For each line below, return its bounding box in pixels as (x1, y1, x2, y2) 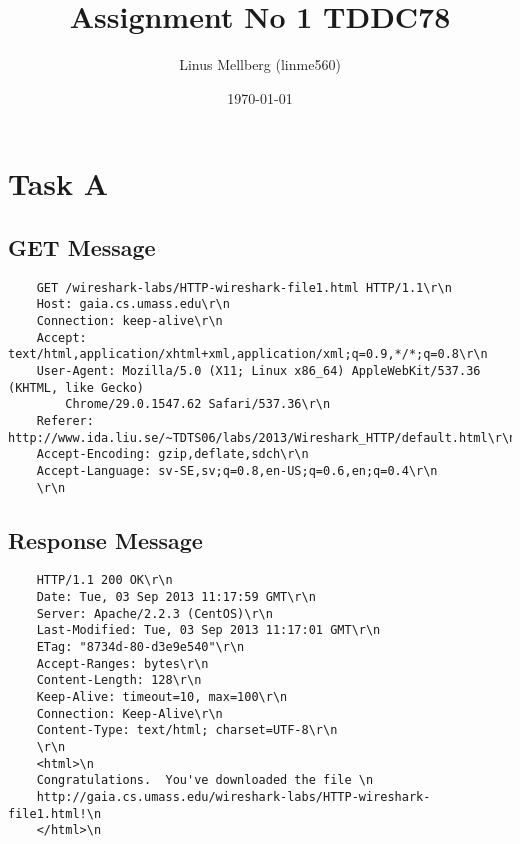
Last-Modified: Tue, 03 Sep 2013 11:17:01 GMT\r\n (36, 623, 381, 638)
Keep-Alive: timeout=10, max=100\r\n (36, 690, 288, 705)
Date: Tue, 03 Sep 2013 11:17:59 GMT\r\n (36, 590, 316, 605)
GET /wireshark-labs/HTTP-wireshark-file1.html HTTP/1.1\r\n (36, 280, 452, 295)
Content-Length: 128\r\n (36, 673, 202, 688)
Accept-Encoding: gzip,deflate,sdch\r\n (36, 447, 309, 462)
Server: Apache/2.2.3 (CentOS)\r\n (36, 606, 273, 621)
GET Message (8, 231, 156, 262)
